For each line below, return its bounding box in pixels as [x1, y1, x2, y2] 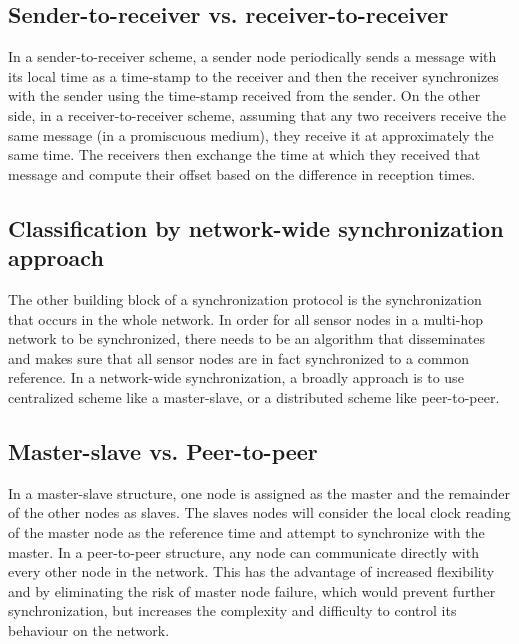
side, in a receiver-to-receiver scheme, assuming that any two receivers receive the [8, 104, 506, 125]
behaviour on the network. [8, 619, 170, 640]
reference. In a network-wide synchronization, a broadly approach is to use [8, 367, 464, 388]
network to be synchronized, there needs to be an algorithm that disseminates [8, 328, 485, 349]
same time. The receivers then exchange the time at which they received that [8, 144, 481, 165]
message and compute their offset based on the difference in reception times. [8, 163, 476, 184]
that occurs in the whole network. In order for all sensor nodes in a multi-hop [8, 308, 483, 329]
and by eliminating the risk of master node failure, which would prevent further [8, 580, 496, 601]
